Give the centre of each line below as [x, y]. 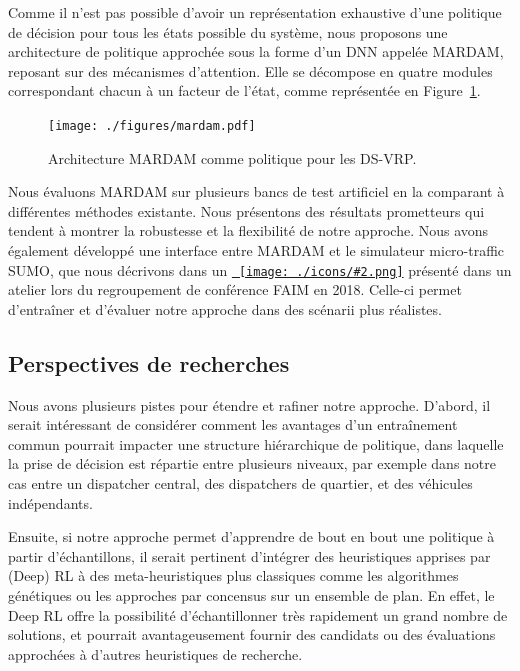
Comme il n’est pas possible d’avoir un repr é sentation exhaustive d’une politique [255, 12]
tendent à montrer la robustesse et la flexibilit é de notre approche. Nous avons [248, 230]
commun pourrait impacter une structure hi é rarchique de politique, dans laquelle [256, 443]
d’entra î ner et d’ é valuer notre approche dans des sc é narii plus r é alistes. [225, 308]
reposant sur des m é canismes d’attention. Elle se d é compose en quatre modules [250, 70]
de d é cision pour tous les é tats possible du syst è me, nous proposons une [228, 31]
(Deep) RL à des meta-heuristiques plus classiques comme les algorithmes [233, 575]
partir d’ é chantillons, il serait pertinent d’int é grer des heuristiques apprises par [249, 555]
